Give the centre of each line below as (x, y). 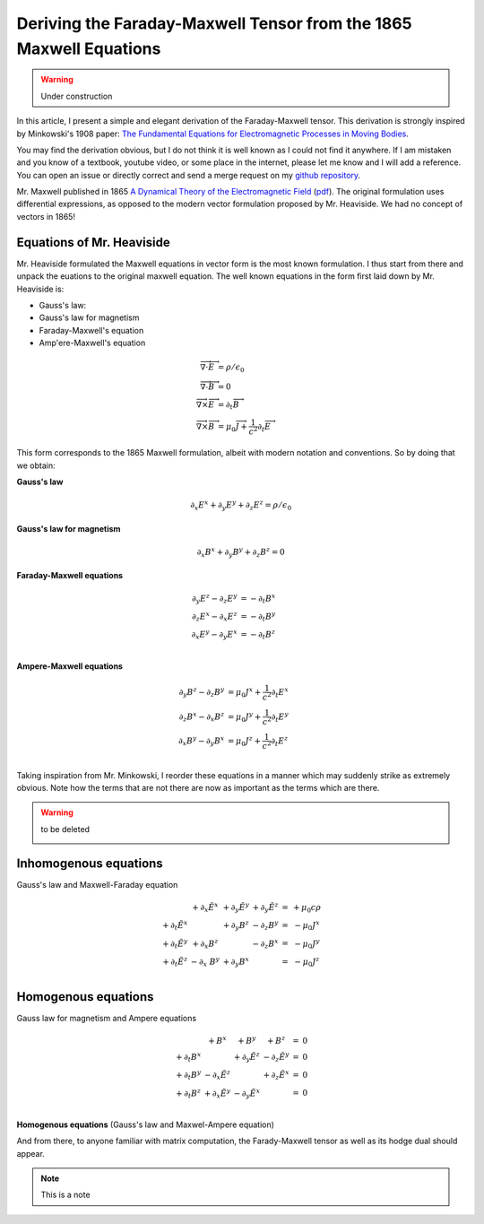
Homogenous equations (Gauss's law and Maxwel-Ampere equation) (146, 1124)
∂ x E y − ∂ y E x (214, 634)
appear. (30, 1153)
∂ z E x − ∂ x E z (214, 616)
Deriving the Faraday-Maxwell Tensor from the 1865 (214, 23)
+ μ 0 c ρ (307, 908)
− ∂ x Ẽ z (217, 1075)
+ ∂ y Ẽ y (236, 907)
